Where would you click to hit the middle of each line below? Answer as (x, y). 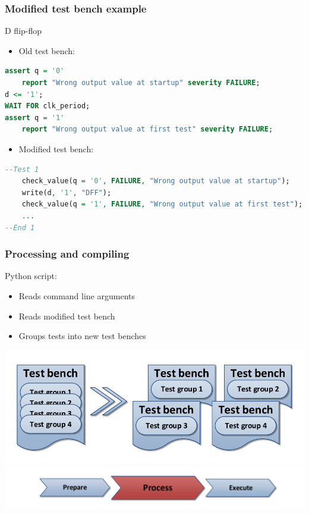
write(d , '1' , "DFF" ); (67, 192)
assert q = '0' (35, 71)
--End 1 (20, 228)
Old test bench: (47, 50)
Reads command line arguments (77, 295)
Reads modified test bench (67, 316)
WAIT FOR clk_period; (48, 106)
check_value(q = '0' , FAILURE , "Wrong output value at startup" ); (156, 181)
